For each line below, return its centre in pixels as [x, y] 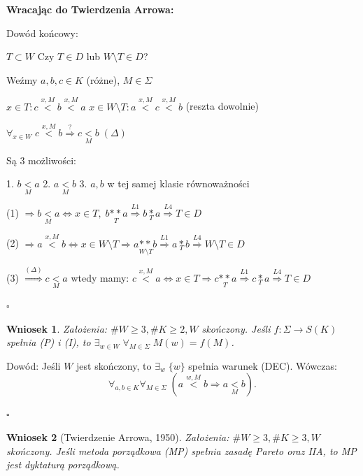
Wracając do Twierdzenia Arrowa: [90, 9]
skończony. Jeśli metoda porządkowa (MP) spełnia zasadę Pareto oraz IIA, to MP [181, 450]
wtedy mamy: [100, 277]
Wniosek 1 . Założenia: [57, 328]
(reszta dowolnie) [222, 106]
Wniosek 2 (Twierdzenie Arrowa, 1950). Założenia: [118, 437]
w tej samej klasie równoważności [178, 183]
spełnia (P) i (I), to [49, 342]
